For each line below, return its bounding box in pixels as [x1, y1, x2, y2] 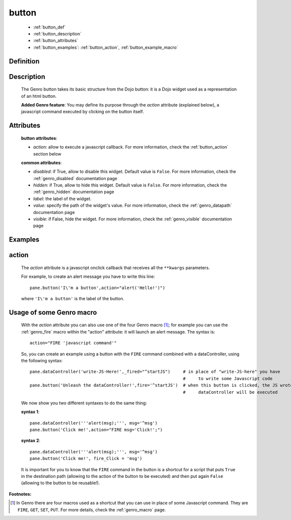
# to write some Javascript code [182, 376, 273, 381]
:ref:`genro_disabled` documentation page [33, 175, 117, 181]
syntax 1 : [21, 409, 40, 415]
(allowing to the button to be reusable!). [21, 480, 100, 486]
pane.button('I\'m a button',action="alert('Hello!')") [30, 285, 165, 291]
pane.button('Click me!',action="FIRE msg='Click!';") [30, 427, 163, 433]
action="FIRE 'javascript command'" [30, 340, 117, 346]
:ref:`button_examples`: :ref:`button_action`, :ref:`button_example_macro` [33, 44, 178, 50]
